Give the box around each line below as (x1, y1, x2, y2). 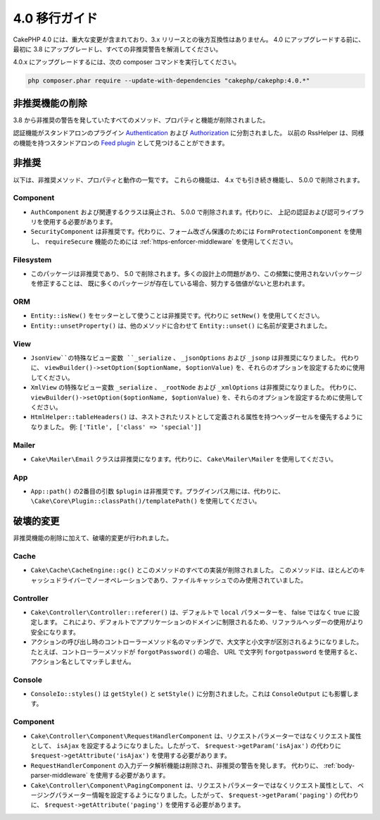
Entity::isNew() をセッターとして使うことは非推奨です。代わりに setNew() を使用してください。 (30, 311, 324, 320)
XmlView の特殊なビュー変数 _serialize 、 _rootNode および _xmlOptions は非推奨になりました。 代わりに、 (30, 383, 360, 392)
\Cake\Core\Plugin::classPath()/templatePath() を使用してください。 (30, 497, 261, 505)
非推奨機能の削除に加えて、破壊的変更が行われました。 (13, 534, 172, 542)
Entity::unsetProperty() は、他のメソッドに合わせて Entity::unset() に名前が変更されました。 (30, 321, 331, 330)
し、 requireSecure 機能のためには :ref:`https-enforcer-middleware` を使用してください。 (30, 237, 297, 246)
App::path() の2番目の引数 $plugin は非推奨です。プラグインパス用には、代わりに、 (30, 487, 285, 496)
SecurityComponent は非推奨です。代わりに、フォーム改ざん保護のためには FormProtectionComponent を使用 (30, 228, 362, 236)
